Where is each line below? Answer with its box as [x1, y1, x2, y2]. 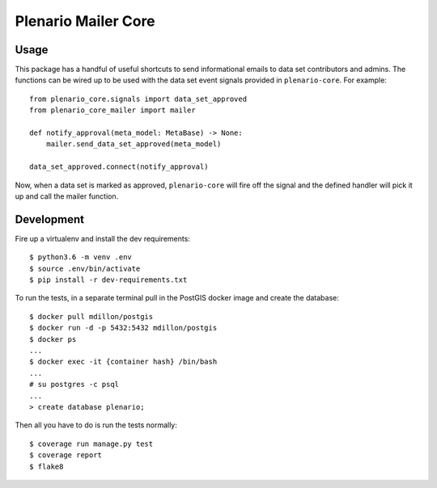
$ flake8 [29, 461, 64, 471]
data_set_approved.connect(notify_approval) [29, 162, 210, 171]
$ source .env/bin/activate [29, 263, 141, 273]
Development [15, 212, 85, 226]
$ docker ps [29, 334, 77, 343]
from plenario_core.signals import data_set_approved [29, 94, 247, 103]
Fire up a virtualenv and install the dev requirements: [15, 233, 190, 243]
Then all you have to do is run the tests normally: [15, 420, 178, 430]
